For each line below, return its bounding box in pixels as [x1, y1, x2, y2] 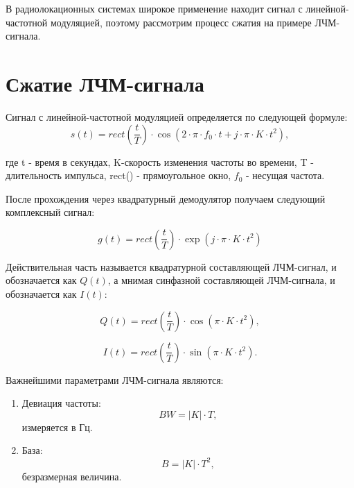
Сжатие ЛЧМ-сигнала [6, 69, 204, 97]
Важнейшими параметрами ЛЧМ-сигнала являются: [6, 372, 224, 387]
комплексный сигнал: [6, 205, 95, 219]
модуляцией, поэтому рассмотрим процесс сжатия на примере [50, 15, 312, 29]
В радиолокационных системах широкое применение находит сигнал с [6, 1, 303, 15]
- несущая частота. [245, 168, 325, 183]
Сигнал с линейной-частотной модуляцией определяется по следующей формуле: [6, 109, 348, 124]
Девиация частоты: [21, 396, 101, 410]
